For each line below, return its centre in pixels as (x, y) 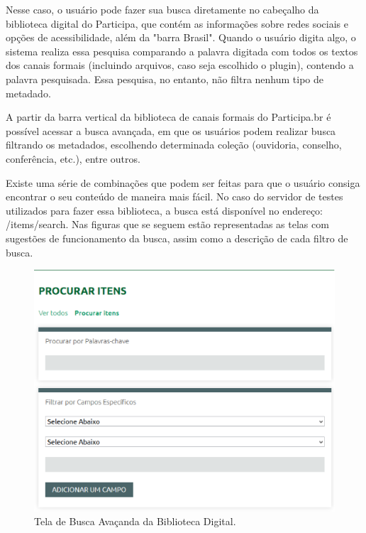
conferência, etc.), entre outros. (73, 158)
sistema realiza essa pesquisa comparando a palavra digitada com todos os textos (182, 51)
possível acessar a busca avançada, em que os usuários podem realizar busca (171, 130)
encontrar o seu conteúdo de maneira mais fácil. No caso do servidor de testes (174, 196)
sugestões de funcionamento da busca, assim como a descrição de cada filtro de (177, 238)
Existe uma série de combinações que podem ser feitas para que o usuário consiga (183, 182)
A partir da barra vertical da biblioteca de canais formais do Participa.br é (168, 117)
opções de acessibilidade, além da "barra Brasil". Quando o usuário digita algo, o (181, 37)
